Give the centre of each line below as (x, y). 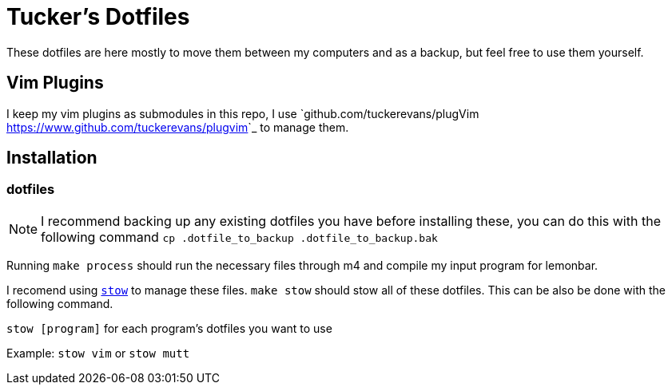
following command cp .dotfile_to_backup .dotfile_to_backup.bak (239, 237)
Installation (52, 158)
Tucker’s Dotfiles (98, 17)
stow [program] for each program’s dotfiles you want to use (169, 328)
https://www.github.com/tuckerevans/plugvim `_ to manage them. (178, 127)
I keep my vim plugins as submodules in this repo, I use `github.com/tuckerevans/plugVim (243, 113)
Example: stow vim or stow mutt (98, 353)
